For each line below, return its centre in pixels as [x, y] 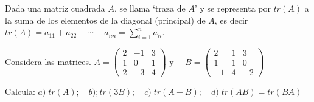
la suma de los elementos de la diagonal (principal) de [105, 20]
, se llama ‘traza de [150, 8]
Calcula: [20, 91]
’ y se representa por [232, 8]
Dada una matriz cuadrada [55, 8]
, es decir [231, 20]
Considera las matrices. [48, 61]
